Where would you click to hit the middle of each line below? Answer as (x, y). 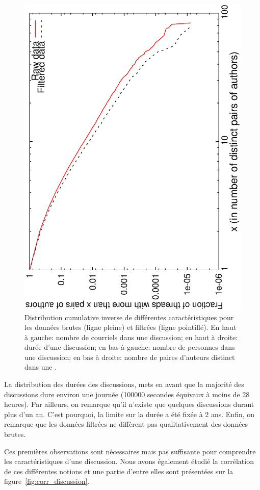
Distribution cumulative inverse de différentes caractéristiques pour (129, 317)
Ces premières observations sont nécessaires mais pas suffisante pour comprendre (130, 451)
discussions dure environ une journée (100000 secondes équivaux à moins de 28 (127, 394)
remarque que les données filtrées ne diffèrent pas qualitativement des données (126, 424)
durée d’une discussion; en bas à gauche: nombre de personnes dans (130, 347)
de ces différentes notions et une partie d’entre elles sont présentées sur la (119, 471)
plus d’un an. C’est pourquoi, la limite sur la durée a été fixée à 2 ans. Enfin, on (129, 414)
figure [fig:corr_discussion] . (47, 481)
